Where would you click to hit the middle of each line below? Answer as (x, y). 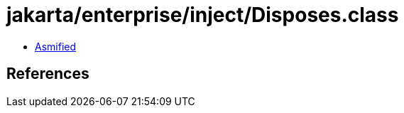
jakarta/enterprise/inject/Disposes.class (203, 15)
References (48, 74)
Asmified (56, 46)
